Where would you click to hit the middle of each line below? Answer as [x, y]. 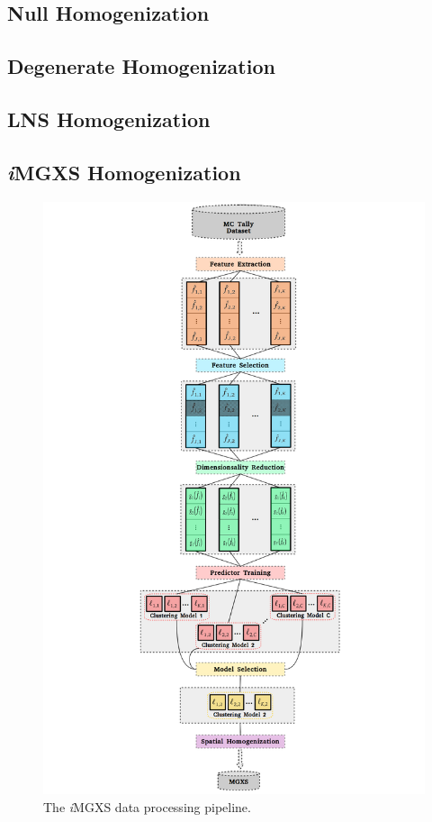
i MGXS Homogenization [124, 172]
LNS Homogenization [109, 119]
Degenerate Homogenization [141, 66]
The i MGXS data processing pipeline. [147, 806]
